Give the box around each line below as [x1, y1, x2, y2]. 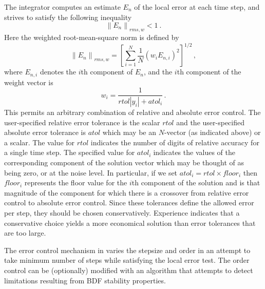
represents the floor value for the [24, 177, 127, 188]
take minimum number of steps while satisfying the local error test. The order [4, 255, 250, 265]
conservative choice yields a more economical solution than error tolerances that [4, 217, 256, 228]
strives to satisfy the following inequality [4, 11, 132, 22]
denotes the [40, 66, 77, 77]
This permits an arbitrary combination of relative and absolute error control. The [4, 107, 261, 118]
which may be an [102, 127, 156, 138]
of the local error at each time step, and [134, 2, 260, 12]
